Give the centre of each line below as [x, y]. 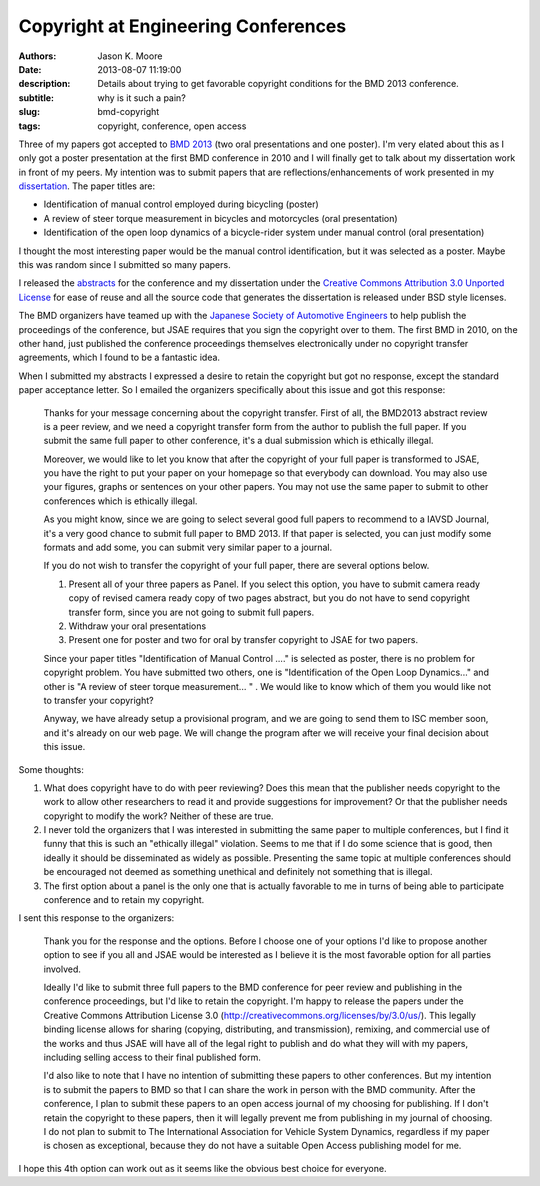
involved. [62, 969]
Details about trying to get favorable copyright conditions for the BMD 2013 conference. [278, 84]
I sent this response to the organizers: [96, 918]
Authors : [37, 56]
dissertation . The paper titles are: [86, 186]
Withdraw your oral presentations [137, 626]
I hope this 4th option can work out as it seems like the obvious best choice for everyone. [202, 1168]
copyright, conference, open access [172, 126]
